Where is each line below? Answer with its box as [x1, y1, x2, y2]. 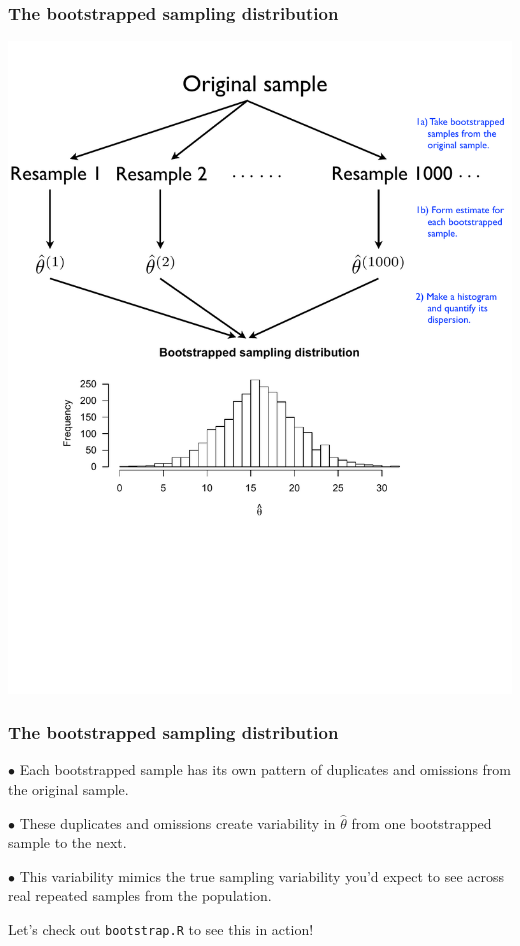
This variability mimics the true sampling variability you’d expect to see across [19, 865, 505, 886]
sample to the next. [8, 832, 127, 853]
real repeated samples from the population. [8, 885, 272, 906]
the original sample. [8, 779, 129, 800]
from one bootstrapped [351, 812, 492, 833]
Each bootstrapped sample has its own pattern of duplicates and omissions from [19, 759, 511, 780]
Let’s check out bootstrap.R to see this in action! [8, 919, 314, 940]
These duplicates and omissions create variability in [19, 812, 336, 833]
